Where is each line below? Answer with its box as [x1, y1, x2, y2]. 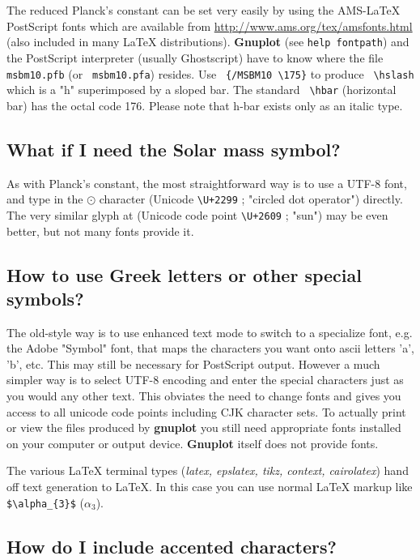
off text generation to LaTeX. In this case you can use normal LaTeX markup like [6, 478, 413, 495]
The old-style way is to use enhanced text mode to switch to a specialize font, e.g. [6, 323, 413, 340]
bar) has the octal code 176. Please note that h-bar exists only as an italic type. [6, 96, 403, 113]
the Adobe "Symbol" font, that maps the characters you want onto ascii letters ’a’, [6, 340, 414, 357]
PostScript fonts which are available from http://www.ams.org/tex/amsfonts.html [6, 17, 413, 34]
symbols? [6, 285, 84, 310]
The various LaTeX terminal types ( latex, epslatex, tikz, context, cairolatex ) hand [6, 462, 409, 479]
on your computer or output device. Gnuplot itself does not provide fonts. [6, 434, 379, 451]
